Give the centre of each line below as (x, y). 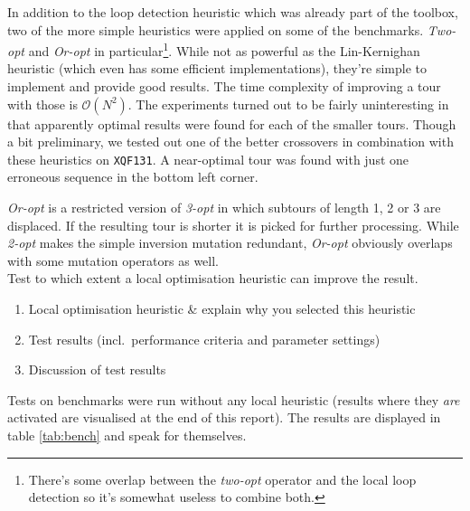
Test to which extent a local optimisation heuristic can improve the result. (213, 278)
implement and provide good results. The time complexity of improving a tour (224, 86)
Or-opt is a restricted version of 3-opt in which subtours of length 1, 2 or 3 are (224, 208)
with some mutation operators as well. (113, 260)
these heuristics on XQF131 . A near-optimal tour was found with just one (208, 159)
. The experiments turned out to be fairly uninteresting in (288, 104)
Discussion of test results (97, 369)
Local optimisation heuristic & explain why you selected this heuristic (222, 309)
